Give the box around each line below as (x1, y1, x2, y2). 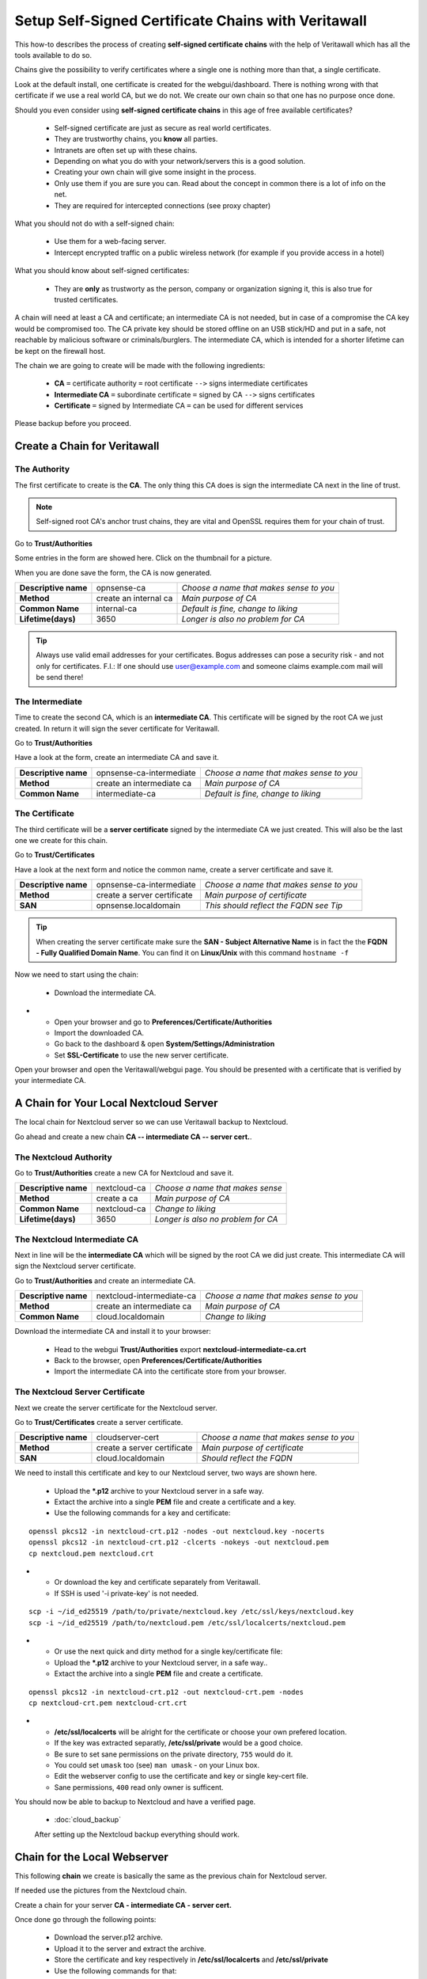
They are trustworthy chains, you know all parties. (54, 135, 218, 144)
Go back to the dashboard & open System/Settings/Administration (54, 1039, 275, 1049)
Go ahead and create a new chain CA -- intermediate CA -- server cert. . (14, 1132, 252, 1141)
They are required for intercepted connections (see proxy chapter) (54, 200, 271, 210)
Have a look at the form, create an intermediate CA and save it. (14, 753, 219, 762)
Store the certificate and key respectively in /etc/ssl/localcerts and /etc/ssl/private (54, 1955, 328, 1965)
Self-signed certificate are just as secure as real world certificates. (54, 123, 272, 132)
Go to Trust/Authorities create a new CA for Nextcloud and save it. (14, 1168, 234, 1177)
